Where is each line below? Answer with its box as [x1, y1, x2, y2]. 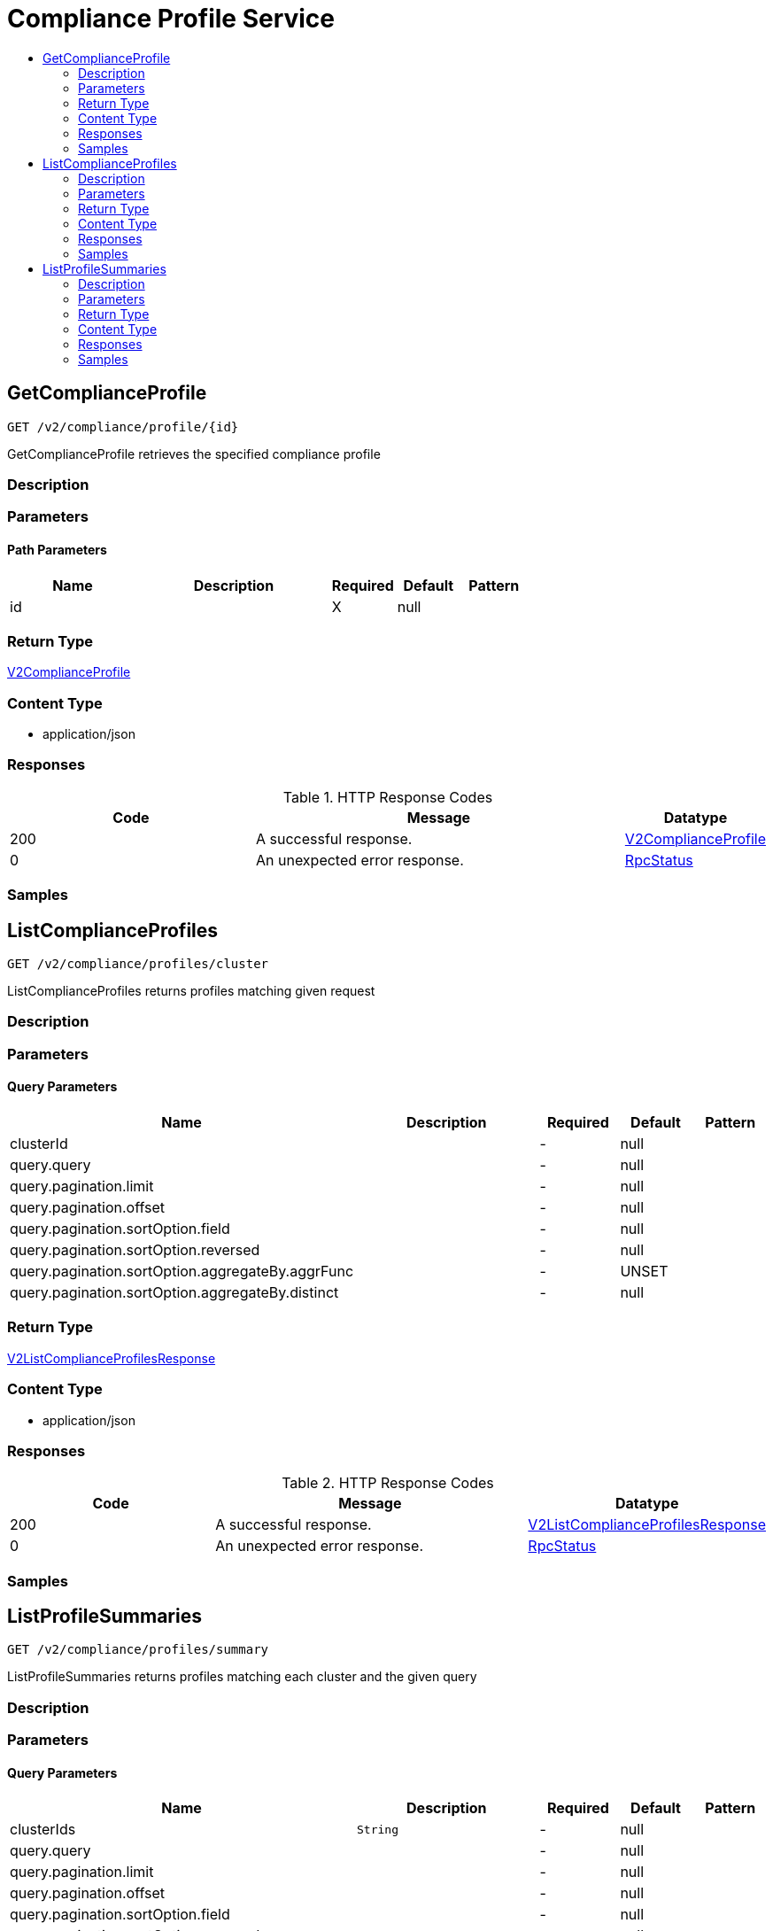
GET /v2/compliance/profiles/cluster [7, 957, 269, 972]
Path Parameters [7, 541, 107, 557]
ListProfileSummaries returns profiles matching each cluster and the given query [7, 1669, 477, 1685]
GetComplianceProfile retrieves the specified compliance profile [7, 446, 381, 461]
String [357, 1822, 399, 1836]
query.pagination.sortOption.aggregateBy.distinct [10, 1283, 339, 1301]
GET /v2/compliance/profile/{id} [7, 419, 239, 434]
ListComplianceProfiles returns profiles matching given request [7, 983, 375, 999]
